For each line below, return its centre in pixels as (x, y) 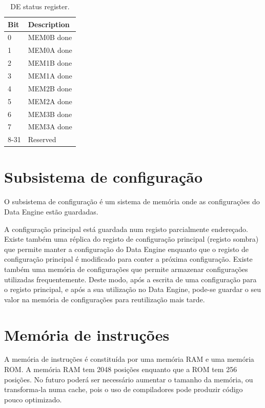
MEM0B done (50, 37)
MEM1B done (50, 63)
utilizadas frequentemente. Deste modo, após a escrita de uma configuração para (130, 279)
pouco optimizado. (33, 399)
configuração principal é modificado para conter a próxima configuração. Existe (128, 259)
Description (49, 24)
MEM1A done (50, 75)
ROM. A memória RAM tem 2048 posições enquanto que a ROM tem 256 (121, 369)
